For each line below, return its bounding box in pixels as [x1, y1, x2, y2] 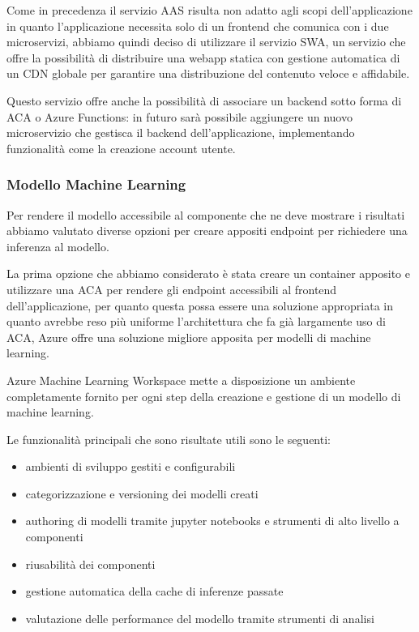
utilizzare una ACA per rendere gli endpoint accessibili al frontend [6, 280, 337, 297]
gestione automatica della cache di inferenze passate [25, 583, 284, 600]
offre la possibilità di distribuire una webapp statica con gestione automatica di [6, 49, 400, 66]
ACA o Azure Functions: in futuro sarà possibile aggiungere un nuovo [6, 108, 353, 125]
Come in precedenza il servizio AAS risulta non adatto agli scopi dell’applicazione [6, 2, 413, 18]
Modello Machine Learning [6, 174, 186, 194]
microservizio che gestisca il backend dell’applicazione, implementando [6, 124, 355, 141]
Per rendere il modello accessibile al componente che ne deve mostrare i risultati [6, 206, 405, 223]
